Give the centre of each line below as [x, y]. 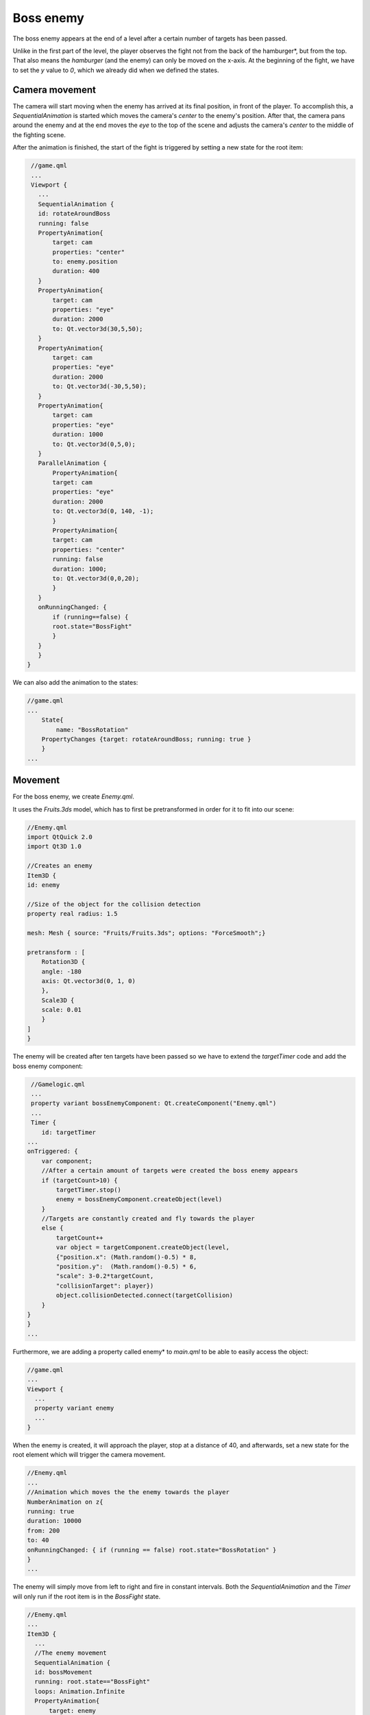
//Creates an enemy [60, 866]
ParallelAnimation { [73, 463]
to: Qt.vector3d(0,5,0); [94, 444]
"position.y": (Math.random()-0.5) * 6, [126, 1267]
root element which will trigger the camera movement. [89, 1455]
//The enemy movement [71, 1653]
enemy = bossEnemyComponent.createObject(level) [139, 1199]
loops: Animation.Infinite [80, 1691]
